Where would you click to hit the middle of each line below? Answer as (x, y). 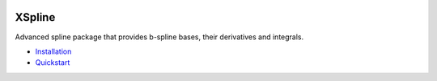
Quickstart (53, 63)
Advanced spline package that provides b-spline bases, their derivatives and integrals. (159, 37)
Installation (53, 51)
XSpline (35, 17)
